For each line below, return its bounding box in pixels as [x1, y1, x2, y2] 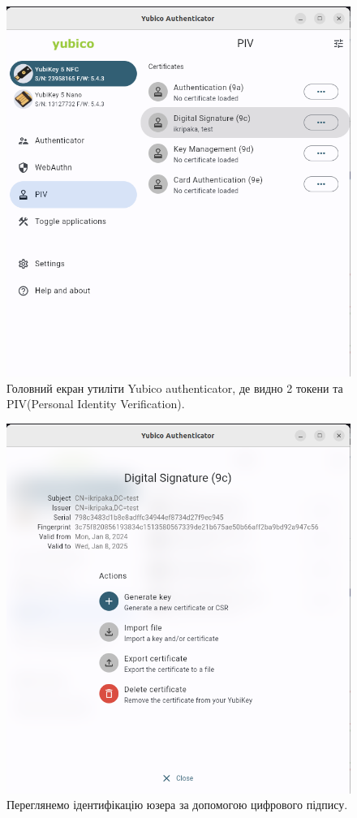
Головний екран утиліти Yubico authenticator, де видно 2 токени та [6, 379, 343, 396]
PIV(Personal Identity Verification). [6, 395, 185, 412]
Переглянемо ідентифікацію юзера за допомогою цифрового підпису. [6, 796, 348, 813]
